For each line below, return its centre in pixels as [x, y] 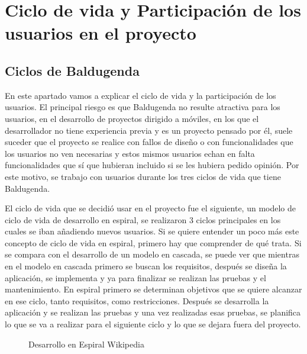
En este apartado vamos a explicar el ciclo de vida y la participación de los [140, 95]
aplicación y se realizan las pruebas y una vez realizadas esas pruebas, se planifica [153, 312]
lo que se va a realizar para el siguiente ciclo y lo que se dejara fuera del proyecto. [153, 324]
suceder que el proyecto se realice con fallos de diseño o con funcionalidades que [149, 142]
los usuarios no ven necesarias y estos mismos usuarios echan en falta [130, 153]
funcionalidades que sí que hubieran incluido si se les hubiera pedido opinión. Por [152, 165]
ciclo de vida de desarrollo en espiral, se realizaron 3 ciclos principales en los [143, 219]
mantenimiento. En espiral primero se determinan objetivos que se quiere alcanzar [153, 289]
